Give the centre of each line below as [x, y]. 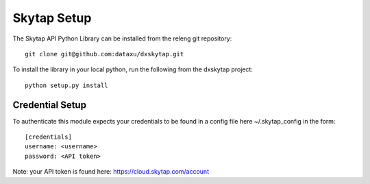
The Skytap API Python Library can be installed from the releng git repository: [122, 38]
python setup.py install [66, 85]
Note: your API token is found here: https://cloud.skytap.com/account [111, 172]
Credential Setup [50, 105]
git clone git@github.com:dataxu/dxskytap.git [104, 54]
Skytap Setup [52, 18]
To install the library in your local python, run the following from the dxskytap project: [133, 69]
